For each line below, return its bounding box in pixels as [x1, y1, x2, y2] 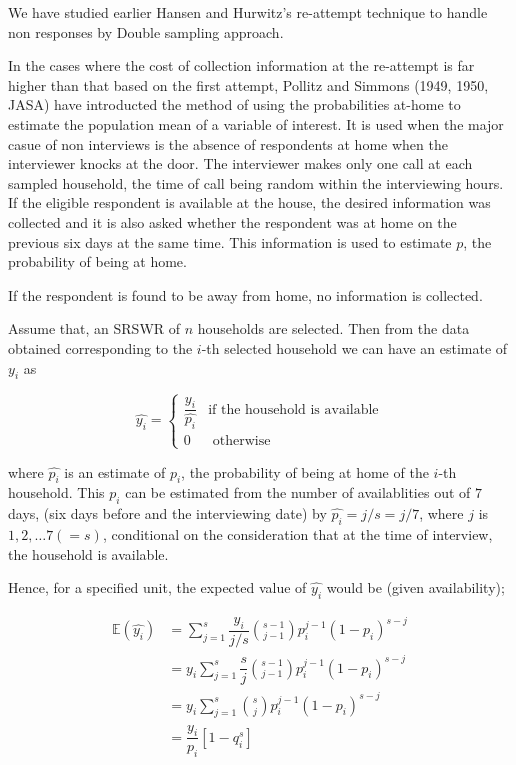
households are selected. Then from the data [197, 318, 470, 339]
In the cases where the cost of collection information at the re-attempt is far [8, 55, 475, 76]
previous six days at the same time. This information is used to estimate [8, 231, 452, 252]
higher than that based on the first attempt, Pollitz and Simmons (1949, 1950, [8, 74, 489, 95]
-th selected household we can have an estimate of [201, 337, 508, 358]
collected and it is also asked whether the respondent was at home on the [8, 211, 457, 232]
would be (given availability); [326, 577, 505, 598]
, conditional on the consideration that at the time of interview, [102, 523, 493, 544]
